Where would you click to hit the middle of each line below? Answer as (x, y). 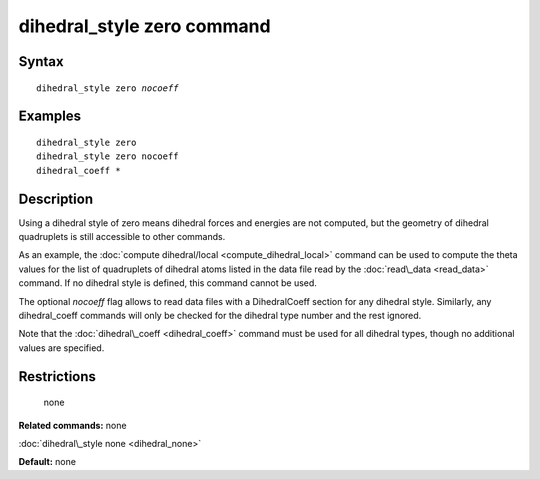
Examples (50, 116)
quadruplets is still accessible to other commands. (122, 237)
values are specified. (61, 347)
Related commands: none (72, 425)
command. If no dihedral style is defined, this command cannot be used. (167, 283)
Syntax (41, 61)
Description (56, 198)
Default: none (47, 462)
